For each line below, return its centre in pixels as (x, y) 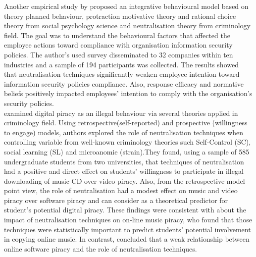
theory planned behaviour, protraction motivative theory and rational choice (120, 16)
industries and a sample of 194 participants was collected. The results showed (121, 64)
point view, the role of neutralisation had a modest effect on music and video (121, 190)
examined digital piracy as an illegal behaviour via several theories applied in (121, 113)
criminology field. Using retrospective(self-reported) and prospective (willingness (126, 123)
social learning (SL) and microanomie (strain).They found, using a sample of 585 (127, 151)
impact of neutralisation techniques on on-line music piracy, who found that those (128, 220)
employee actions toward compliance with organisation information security (118, 45)
